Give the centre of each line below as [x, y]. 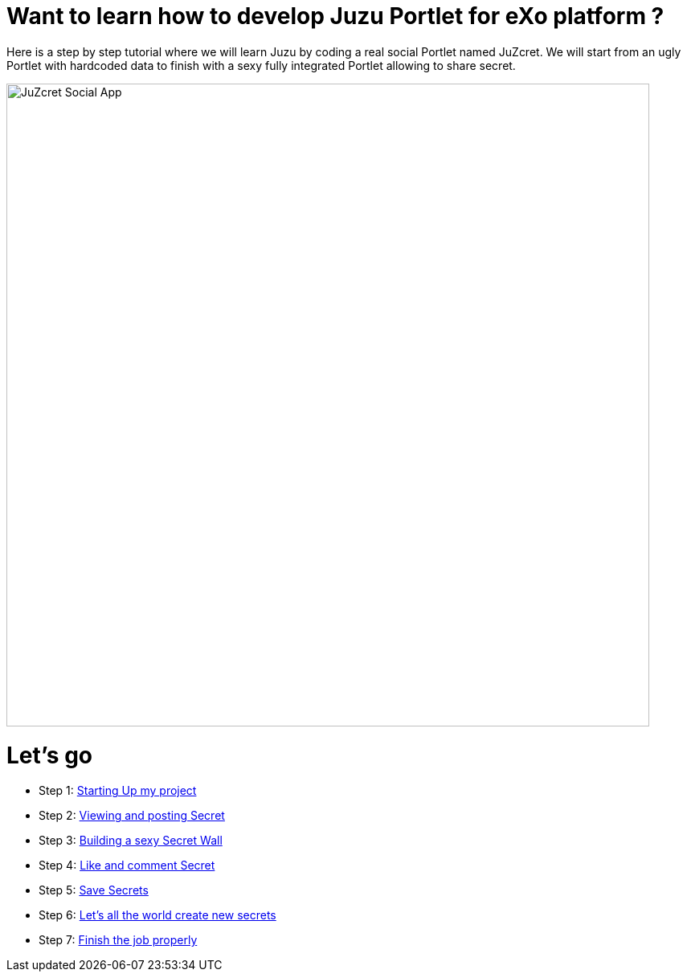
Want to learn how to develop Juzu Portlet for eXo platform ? [335, 16]
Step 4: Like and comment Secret [127, 865]
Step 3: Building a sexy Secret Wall [131, 841]
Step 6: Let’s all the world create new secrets [157, 915]
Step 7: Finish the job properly [118, 940]
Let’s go [50, 755]
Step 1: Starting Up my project [118, 791]
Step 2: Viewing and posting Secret [132, 816]
